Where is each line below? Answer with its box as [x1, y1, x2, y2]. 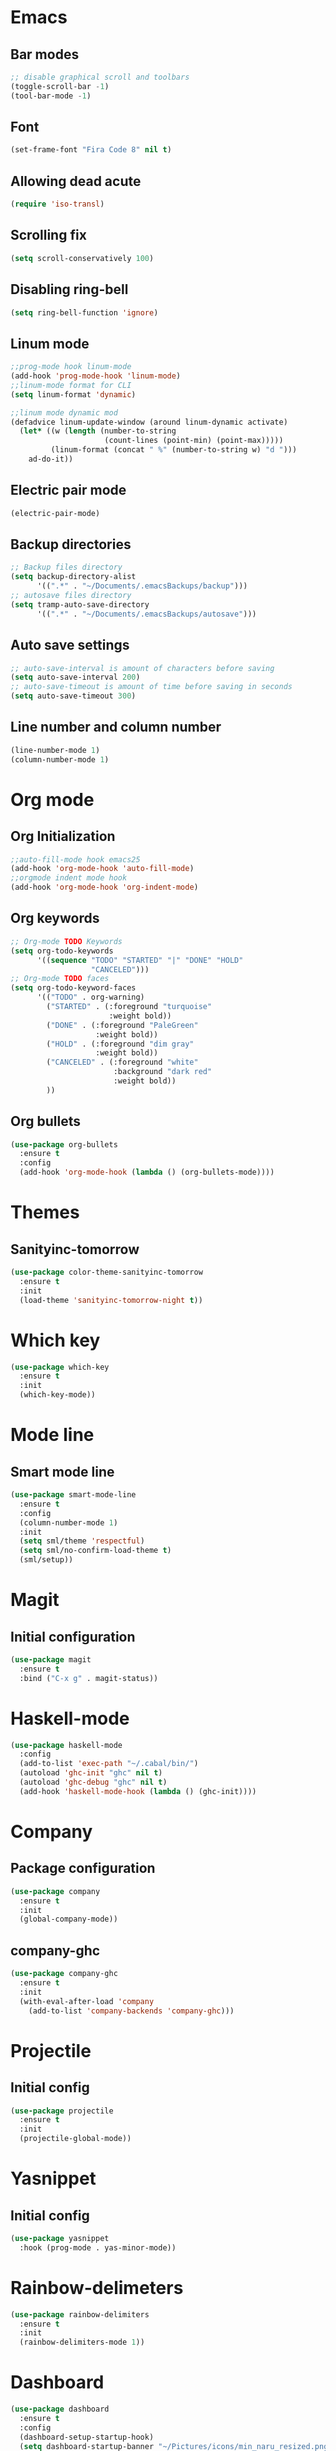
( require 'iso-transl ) [10, 199, 105, 210]
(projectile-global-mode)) [19, 2134, 132, 2144]
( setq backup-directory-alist [10, 572, 137, 582]
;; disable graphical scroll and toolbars [10, 72, 190, 82]
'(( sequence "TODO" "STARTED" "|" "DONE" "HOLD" [36, 955, 244, 965]
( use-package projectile [10, 2106, 114, 2116]
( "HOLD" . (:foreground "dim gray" [46, 1039, 195, 1049]
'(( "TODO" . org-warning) [36, 992, 145, 1003]
